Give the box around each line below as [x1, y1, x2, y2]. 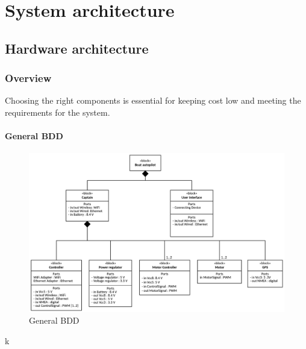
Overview [5, 71, 52, 86]
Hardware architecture [5, 39, 149, 57]
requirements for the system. [5, 105, 110, 118]
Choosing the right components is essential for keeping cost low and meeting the [5, 94, 301, 107]
